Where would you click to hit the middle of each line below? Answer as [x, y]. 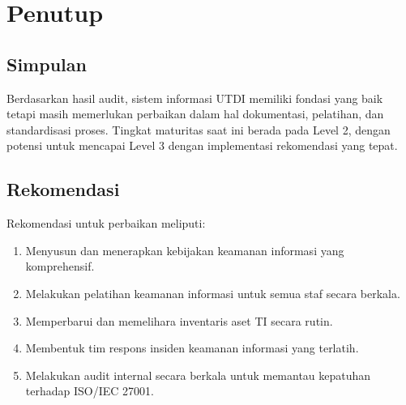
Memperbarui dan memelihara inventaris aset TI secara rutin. [179, 320]
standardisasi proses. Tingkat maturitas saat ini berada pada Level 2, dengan [199, 129]
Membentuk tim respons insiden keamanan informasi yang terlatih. [192, 348]
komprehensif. [60, 266]
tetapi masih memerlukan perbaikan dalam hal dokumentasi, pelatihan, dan [195, 114]
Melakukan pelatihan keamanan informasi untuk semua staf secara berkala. [213, 293]
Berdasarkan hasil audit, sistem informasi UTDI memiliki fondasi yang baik [195, 98]
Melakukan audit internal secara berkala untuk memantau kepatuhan [198, 375]
